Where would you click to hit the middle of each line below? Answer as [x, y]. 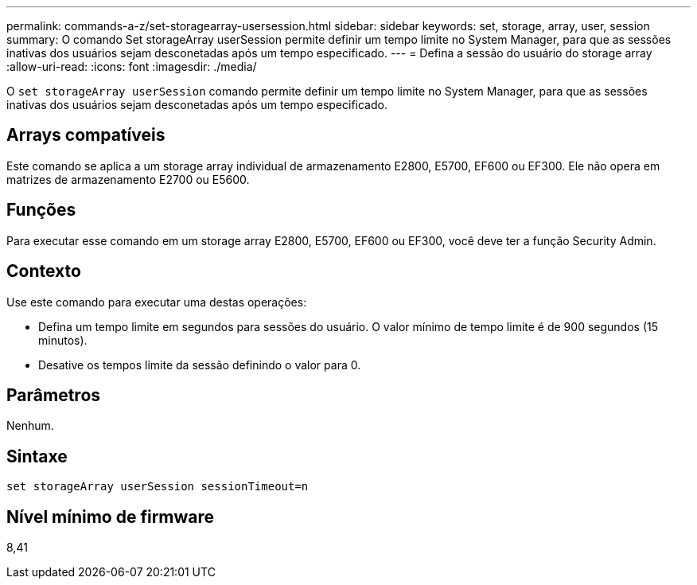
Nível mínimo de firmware [111, 517]
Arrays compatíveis [86, 135]
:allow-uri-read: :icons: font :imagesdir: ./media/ [132, 66]
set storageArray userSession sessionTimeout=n [158, 487]
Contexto [44, 271]
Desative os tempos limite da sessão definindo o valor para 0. [200, 365]
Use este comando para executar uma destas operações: [157, 302]
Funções [41, 210]
